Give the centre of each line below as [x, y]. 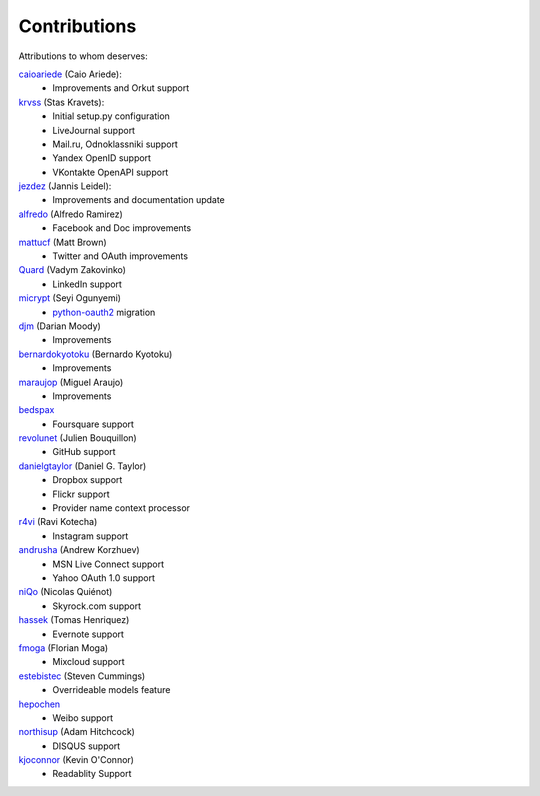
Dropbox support [87, 480]
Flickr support [81, 494]
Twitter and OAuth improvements [120, 256]
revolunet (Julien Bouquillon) [77, 438]
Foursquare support [93, 424]
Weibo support [83, 717]
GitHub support [84, 452]
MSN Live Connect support [108, 564]
